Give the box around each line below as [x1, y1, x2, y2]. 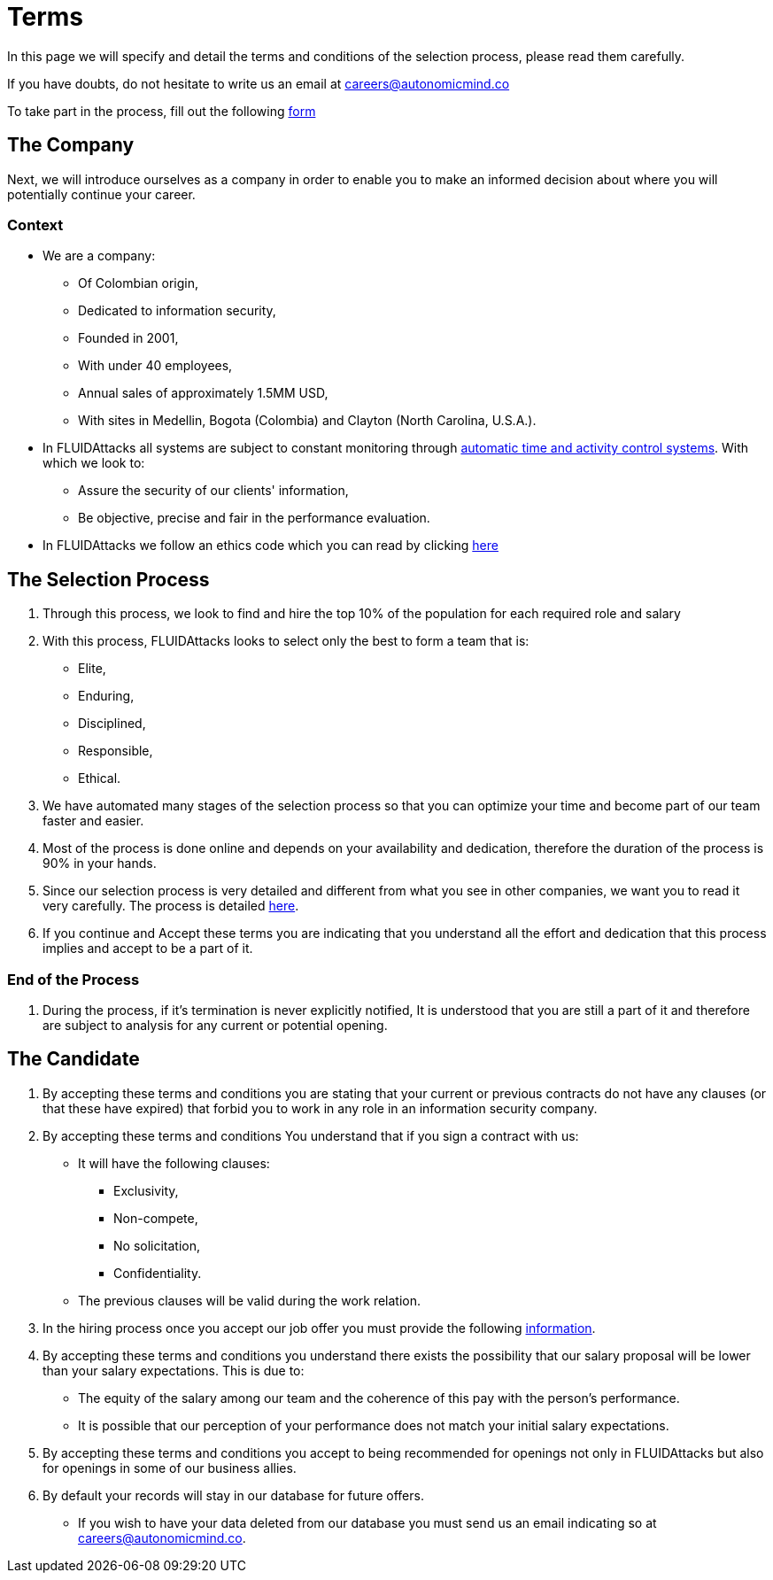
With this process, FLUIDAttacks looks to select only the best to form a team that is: [43, 633, 530, 649]
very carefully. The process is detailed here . [43, 898, 299, 914]
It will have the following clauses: [78, 1155, 270, 1171]
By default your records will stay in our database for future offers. [43, 1487, 424, 1503]
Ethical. [78, 771, 121, 786]
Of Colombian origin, [78, 275, 199, 291]
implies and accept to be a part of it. [43, 941, 253, 957]
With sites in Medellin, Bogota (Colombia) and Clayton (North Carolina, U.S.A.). [78, 413, 537, 429]
